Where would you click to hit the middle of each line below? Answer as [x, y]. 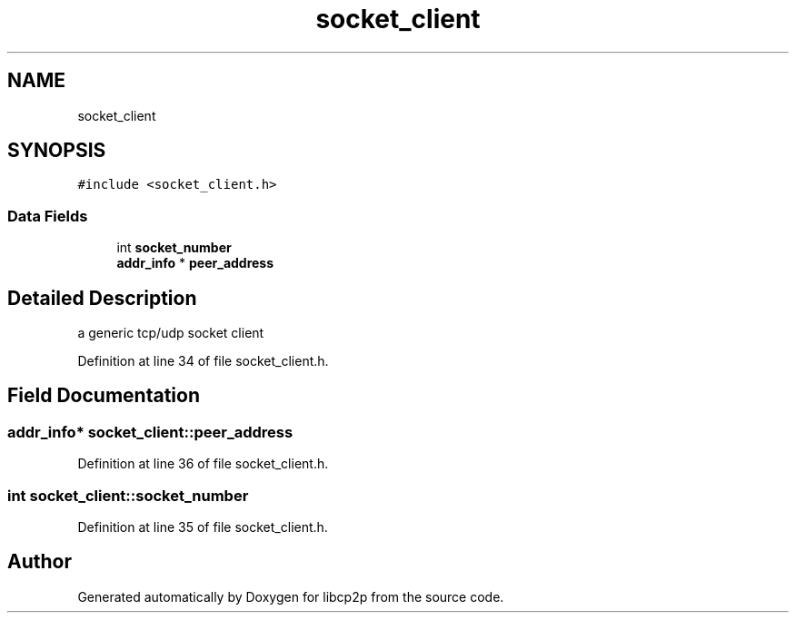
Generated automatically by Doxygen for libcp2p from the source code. [291, 596]
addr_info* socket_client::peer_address [150, 432]
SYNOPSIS [57, 151]
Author [40, 562]
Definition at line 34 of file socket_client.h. [203, 361]
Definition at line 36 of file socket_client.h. [203, 464]
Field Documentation [104, 396]
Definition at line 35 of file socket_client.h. [203, 527]
